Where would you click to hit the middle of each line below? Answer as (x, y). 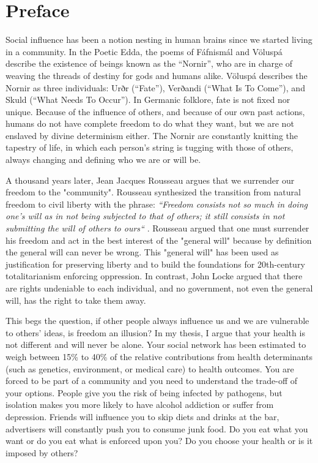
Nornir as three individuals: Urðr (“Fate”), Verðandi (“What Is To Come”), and (155, 87)
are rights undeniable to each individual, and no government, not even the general (159, 288)
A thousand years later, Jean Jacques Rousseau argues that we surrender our (150, 180)
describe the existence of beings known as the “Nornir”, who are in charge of (149, 63)
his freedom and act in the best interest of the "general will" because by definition (159, 240)
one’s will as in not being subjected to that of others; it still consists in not (145, 216)
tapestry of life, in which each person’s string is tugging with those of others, (150, 147)
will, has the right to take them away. (76, 300)
